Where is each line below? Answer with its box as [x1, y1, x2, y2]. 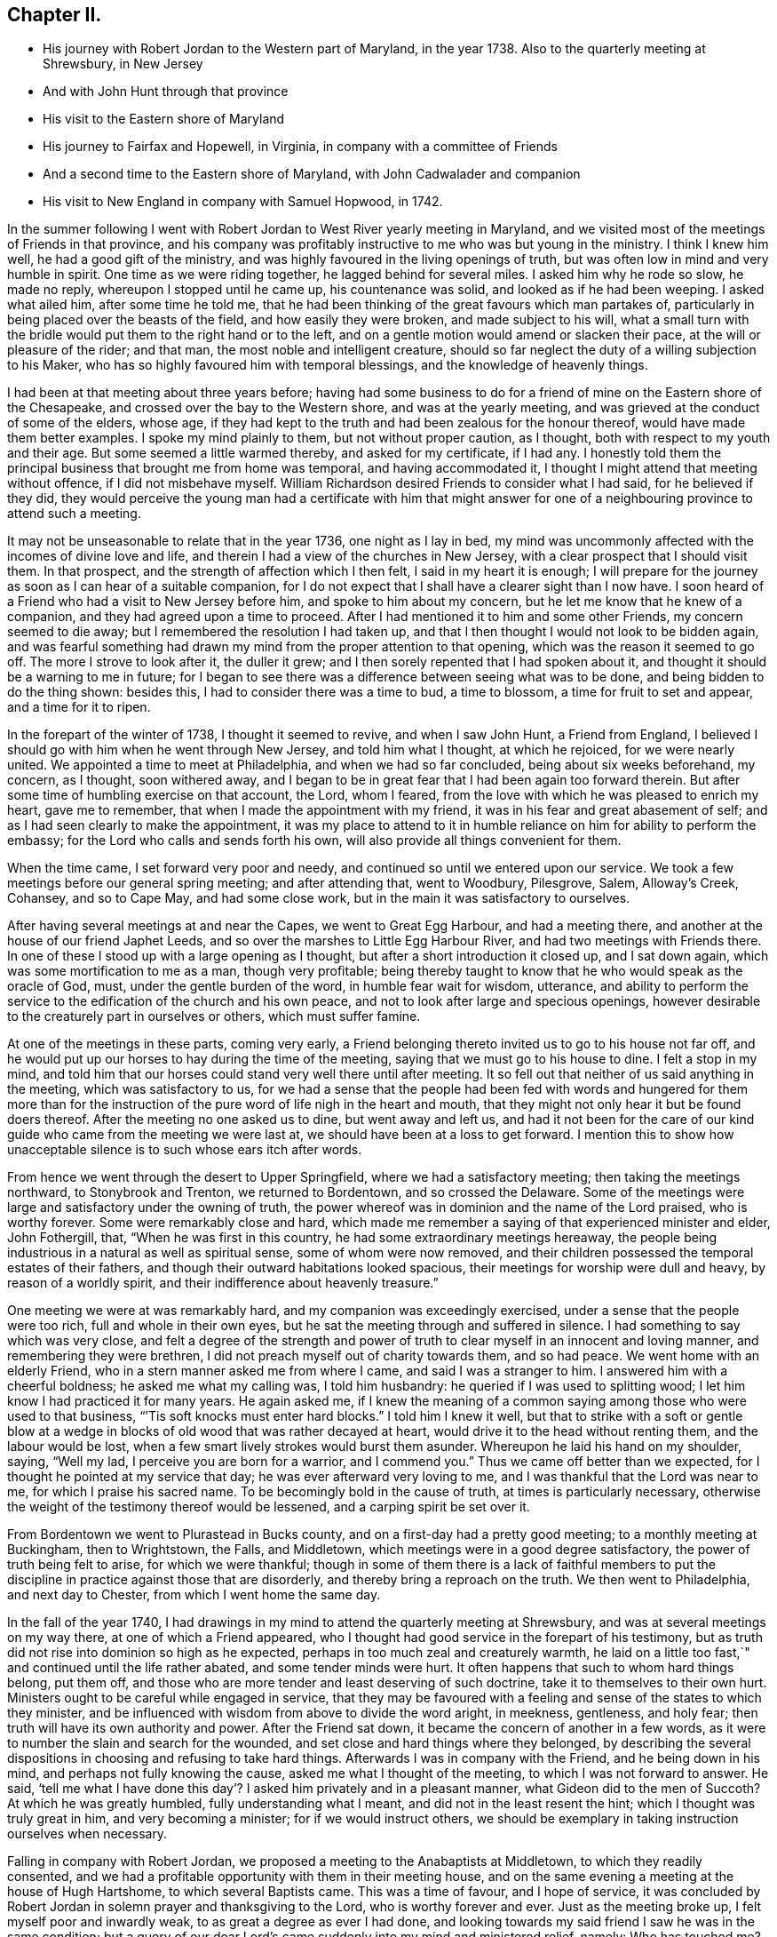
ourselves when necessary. [7, 1826, 168, 1842]
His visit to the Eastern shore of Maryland [43, 111, 285, 127]
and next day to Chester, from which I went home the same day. [7, 1587, 381, 1603]
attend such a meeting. [7, 506, 141, 522]
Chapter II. [7, 4, 102, 26]
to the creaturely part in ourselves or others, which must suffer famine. [7, 1008, 421, 1024]
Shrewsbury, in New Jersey [43, 56, 203, 72]
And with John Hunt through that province [43, 84, 289, 100]
